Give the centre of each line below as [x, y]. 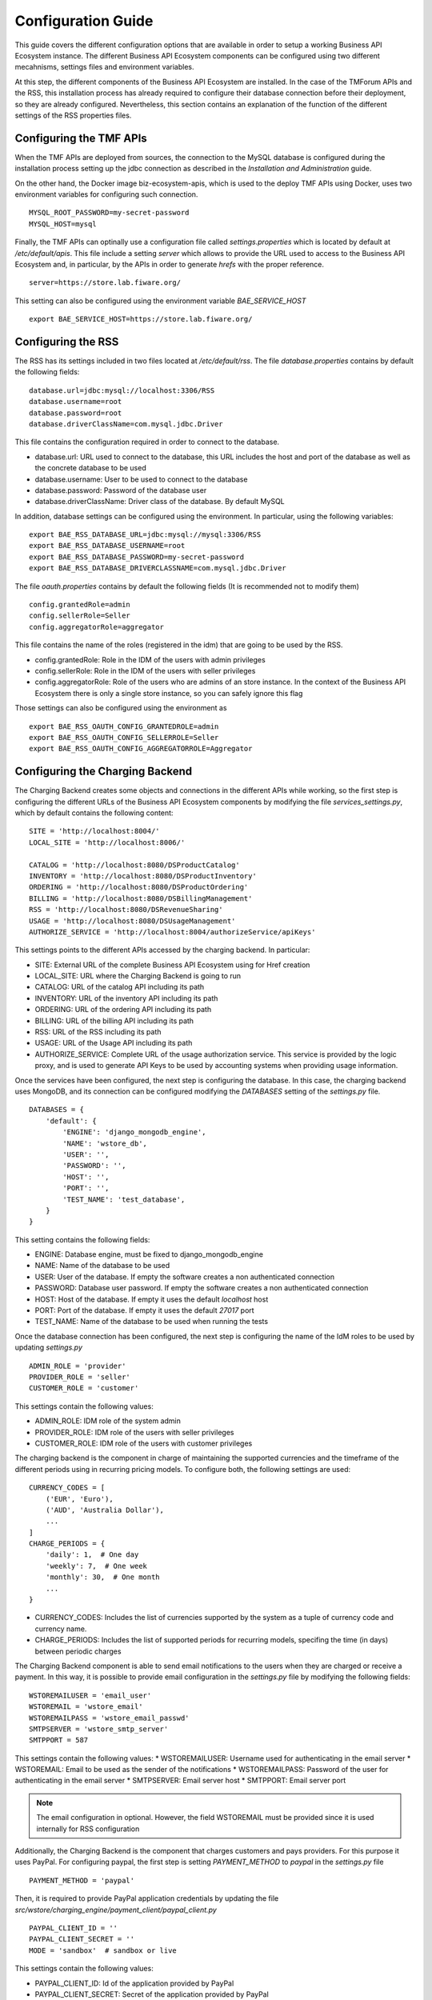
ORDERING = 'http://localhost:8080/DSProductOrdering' [139, 887]
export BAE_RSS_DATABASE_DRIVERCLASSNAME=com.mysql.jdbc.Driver [158, 568]
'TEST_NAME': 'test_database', [124, 1199]
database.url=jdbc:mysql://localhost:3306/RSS [122, 390]
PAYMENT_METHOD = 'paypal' [82, 1880]
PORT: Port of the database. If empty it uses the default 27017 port [145, 1310]
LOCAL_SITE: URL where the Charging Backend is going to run [138, 976]
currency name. [61, 1629]
